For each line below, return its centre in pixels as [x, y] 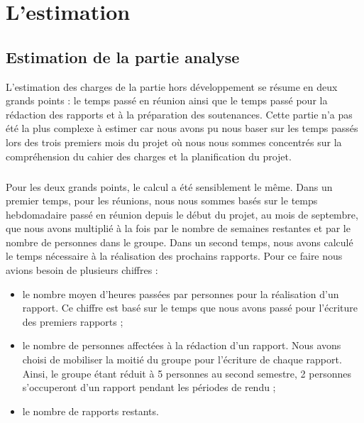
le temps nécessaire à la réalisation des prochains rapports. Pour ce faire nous [174, 256]
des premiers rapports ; [73, 321]
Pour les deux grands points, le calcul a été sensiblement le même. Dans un [169, 186]
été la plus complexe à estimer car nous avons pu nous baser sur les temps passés [182, 128]
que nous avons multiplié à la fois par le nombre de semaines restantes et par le [178, 228]
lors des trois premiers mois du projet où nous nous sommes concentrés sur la [174, 142]
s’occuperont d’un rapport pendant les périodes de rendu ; [149, 387]
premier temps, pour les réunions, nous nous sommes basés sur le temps [162, 200]
